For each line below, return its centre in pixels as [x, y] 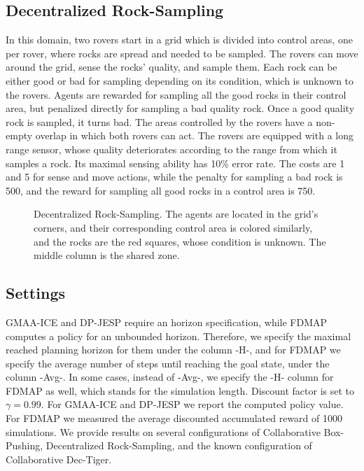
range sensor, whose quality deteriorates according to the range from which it [171, 149]
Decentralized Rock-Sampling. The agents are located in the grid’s [176, 214]
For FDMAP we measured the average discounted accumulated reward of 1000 [174, 418]
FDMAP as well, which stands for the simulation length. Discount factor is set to [180, 390]
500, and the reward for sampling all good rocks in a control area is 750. [161, 190]
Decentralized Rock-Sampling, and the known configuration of [179, 445]
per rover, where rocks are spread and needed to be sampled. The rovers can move [182, 53]
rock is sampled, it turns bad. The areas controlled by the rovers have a [159, 121]
